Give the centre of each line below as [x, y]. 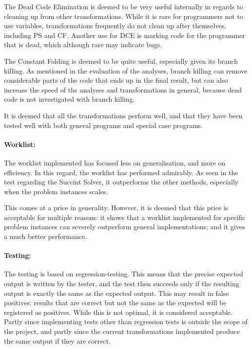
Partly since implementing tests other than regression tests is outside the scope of [126, 321]
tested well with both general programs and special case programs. [103, 125]
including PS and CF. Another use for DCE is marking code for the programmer [125, 35]
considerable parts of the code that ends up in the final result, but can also [116, 80]
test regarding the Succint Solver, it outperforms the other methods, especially [121, 182]
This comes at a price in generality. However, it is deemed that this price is [116, 208]
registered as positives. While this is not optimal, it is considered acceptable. [118, 312]
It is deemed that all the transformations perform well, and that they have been [123, 115]
